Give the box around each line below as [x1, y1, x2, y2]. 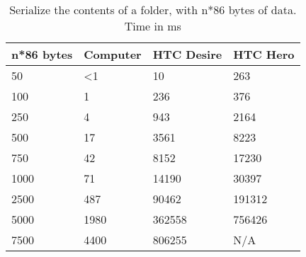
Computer [84, 46, 142, 62]
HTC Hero [233, 46, 295, 62]
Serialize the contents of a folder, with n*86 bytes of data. [9, 1, 297, 18]
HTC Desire [152, 46, 222, 62]
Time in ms [124, 18, 181, 34]
